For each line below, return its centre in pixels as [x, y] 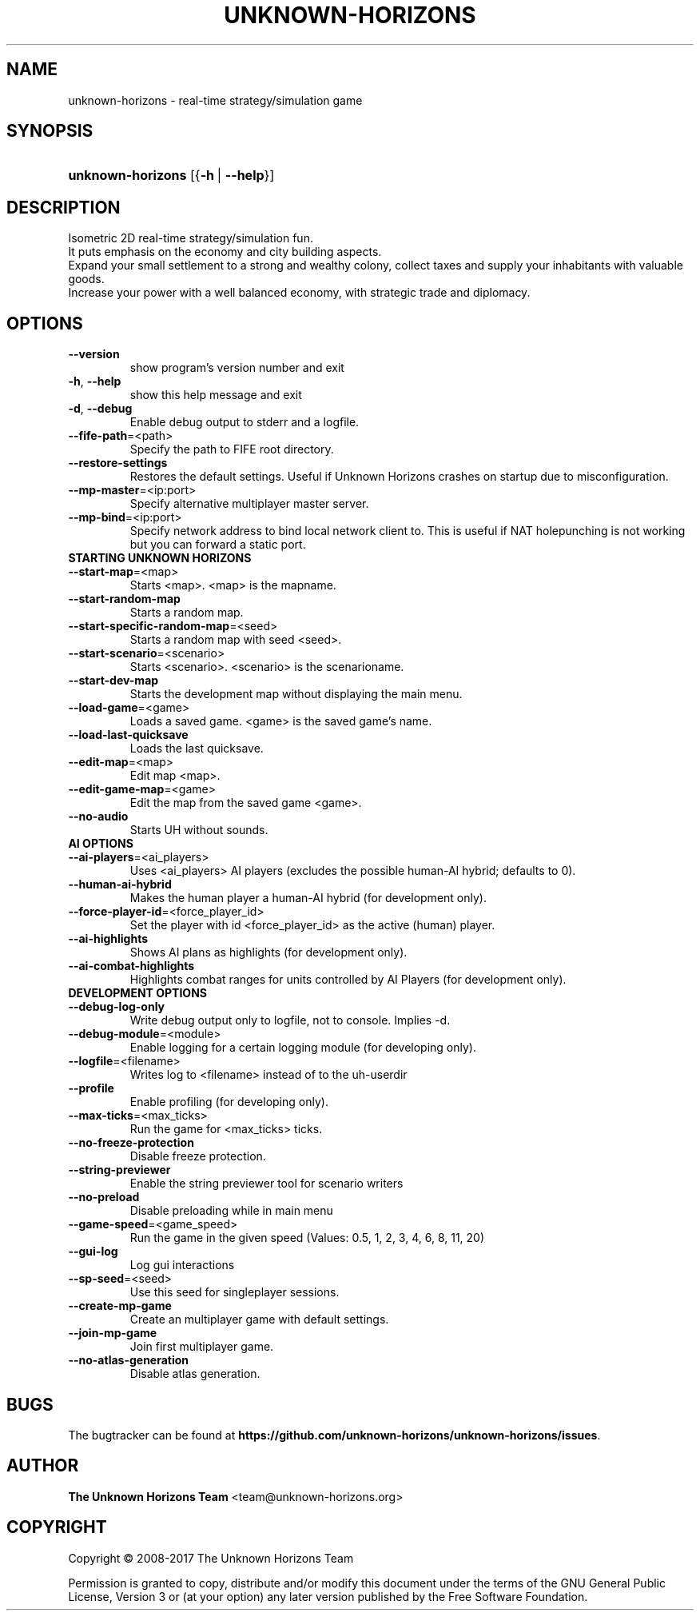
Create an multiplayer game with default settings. [259, 1320]
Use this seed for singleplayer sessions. [235, 1292]
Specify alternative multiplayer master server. [249, 504]
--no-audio [98, 816]
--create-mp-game [120, 1306]
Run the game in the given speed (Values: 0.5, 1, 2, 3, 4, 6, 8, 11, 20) [307, 1238]
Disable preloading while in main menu [231, 1211]
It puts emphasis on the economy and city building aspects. [225, 252]
